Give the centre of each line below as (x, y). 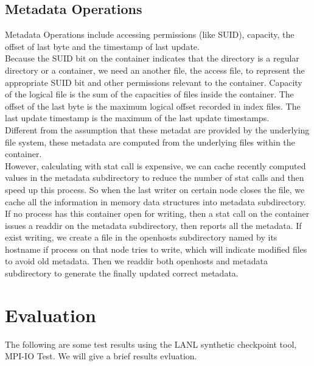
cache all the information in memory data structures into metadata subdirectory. (155, 201)
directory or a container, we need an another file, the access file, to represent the (155, 70)
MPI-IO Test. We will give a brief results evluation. (101, 356)
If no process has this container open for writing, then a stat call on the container (157, 213)
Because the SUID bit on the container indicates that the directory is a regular (152, 58)
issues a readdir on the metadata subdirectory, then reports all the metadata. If (153, 225)
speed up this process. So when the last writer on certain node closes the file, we (155, 189)
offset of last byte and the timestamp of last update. (102, 46)
